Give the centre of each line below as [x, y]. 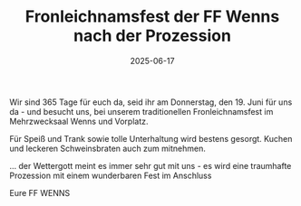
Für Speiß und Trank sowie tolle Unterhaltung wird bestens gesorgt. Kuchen [151, 138]
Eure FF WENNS [40, 192]
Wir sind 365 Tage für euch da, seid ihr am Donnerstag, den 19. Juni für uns [151, 102]
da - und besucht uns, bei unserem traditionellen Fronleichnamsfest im [141, 111]
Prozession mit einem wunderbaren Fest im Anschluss [111, 175]
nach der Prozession [152, 36]
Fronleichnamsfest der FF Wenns [152, 17]
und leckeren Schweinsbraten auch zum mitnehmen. [107, 148]
